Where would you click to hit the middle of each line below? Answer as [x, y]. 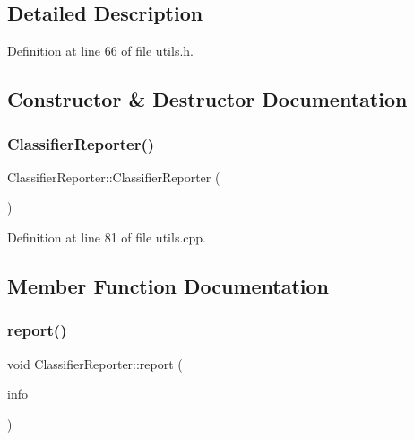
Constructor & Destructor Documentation [207, 99]
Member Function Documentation [168, 285]
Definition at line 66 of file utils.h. [100, 51]
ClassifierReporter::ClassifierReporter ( [114, 176]
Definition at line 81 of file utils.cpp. [107, 237]
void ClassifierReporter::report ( [95, 363]
